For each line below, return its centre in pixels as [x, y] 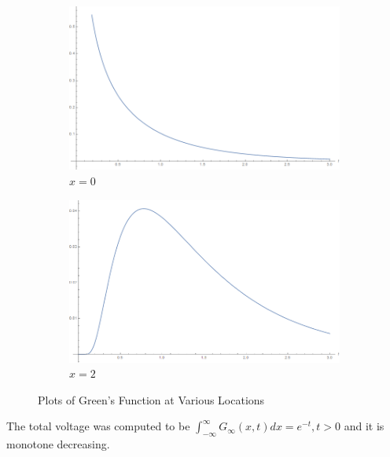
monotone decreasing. [58, 444]
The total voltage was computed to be [98, 426]
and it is [364, 426]
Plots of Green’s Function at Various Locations [151, 399]
